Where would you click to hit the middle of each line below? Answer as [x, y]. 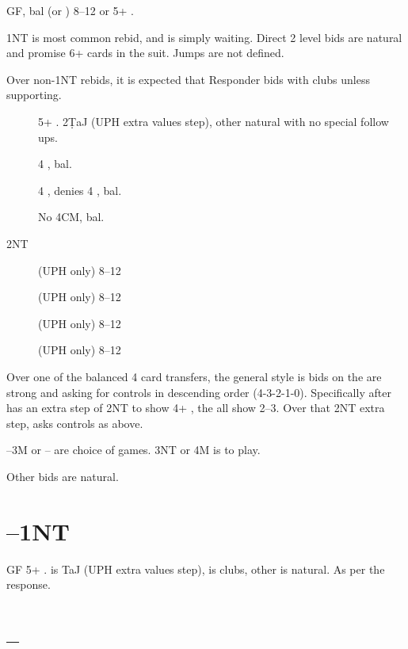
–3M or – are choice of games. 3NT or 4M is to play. [133, 450]
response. [29, 584]
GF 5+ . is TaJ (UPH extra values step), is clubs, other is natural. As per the [196, 569]
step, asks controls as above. [75, 423]
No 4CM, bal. [71, 217]
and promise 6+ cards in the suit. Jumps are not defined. [145, 53]
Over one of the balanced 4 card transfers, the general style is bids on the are [194, 376]
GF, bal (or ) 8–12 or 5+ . [70, 10]
